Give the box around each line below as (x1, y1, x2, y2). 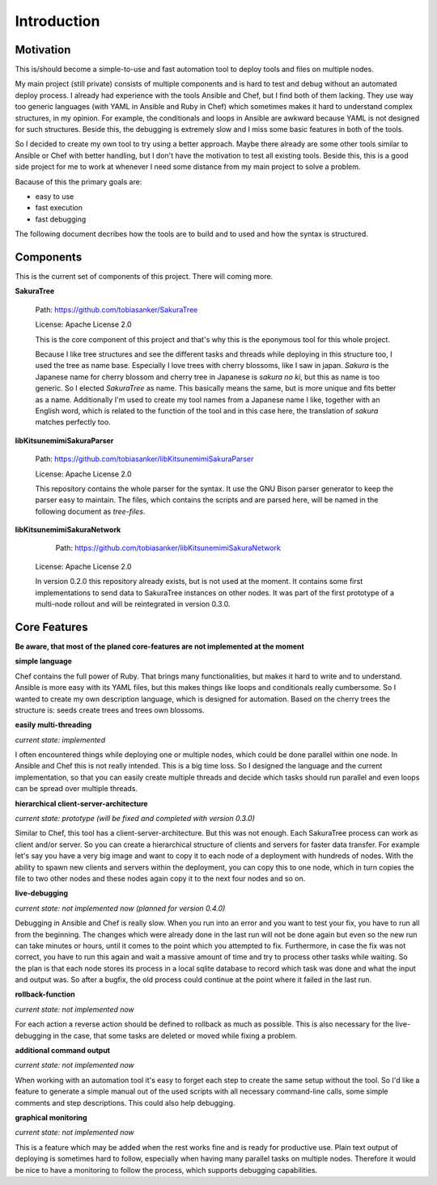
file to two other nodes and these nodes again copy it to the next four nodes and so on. (15, 874, 306, 883)
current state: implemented (15, 734, 106, 744)
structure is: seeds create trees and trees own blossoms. (15, 705, 205, 715)
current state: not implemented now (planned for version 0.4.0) (15, 903, 226, 913)
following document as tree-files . (35, 506, 146, 516)
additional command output (15, 1046, 111, 1056)
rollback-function (15, 989, 76, 999)
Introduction (15, 12, 100, 30)
